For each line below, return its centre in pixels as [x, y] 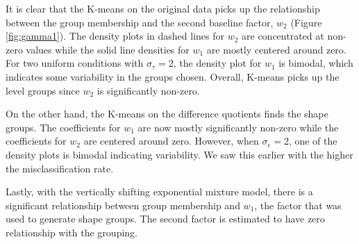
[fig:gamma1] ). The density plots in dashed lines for [115, 36]
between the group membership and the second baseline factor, [140, 22]
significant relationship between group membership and [123, 205]
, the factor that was [298, 205]
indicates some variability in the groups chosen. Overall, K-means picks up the [173, 76]
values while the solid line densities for [108, 49]
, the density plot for [217, 63]
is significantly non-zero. [148, 90]
